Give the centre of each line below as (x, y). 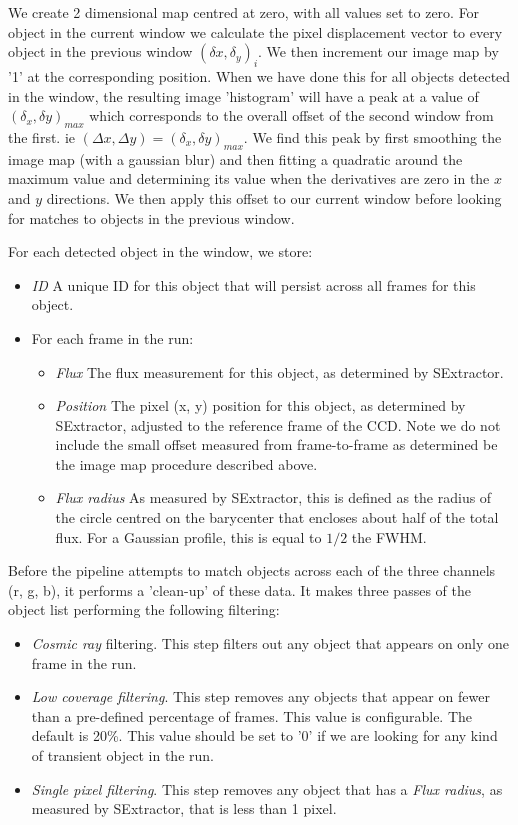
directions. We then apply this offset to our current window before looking (274, 197)
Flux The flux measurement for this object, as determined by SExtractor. (279, 371)
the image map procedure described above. (186, 463)
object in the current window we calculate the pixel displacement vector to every (255, 31)
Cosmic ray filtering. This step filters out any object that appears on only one (270, 643)
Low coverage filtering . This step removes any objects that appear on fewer (260, 696)
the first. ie (42, 136)
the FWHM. (389, 536)
